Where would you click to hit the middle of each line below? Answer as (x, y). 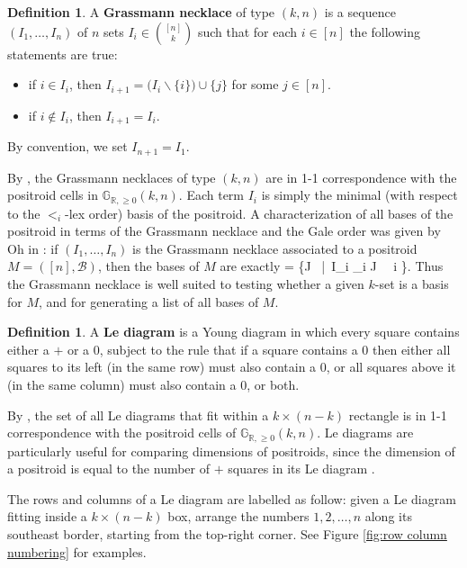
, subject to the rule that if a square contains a (229, 349)
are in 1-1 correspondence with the (361, 177)
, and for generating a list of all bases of (149, 301)
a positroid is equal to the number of (109, 469)
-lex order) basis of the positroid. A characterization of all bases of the (259, 213)
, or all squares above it (391, 367)
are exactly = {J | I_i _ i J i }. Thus (332, 266)
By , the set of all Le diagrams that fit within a (138, 415)
